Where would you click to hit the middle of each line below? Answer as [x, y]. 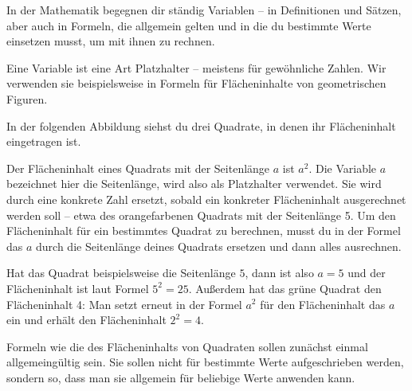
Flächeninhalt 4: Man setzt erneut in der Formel [124, 304]
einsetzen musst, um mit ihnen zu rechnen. [111, 41]
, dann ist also [279, 273]
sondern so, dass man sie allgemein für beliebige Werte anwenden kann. [181, 377]
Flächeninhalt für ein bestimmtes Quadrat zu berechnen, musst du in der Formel [204, 231]
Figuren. [27, 98]
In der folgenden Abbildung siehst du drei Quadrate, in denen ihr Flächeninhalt [201, 125]
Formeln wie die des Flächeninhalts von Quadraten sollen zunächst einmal [187, 346]
